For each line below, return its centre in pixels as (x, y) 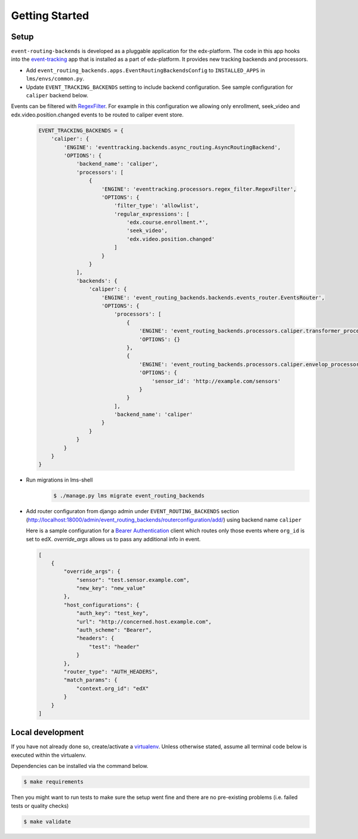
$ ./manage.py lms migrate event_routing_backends (129, 496)
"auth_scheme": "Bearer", (114, 630)
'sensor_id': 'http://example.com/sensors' (216, 381)
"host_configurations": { (101, 605)
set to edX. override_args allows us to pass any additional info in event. (113, 539)
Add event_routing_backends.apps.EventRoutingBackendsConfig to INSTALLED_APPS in (146, 70)
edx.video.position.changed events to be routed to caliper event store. (98, 115)
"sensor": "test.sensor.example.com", (133, 580)
